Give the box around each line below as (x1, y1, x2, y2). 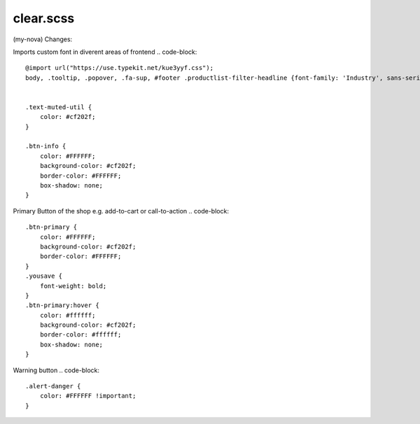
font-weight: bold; (39, 282, 107, 290)
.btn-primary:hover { (25, 302, 99, 309)
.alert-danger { (25, 382, 81, 390)
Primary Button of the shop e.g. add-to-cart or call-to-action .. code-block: (13, 206, 229, 215)
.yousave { (25, 272, 63, 280)
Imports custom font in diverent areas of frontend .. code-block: (13, 48, 197, 56)
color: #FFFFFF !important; (39, 392, 136, 400)
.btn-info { (25, 142, 66, 150)
